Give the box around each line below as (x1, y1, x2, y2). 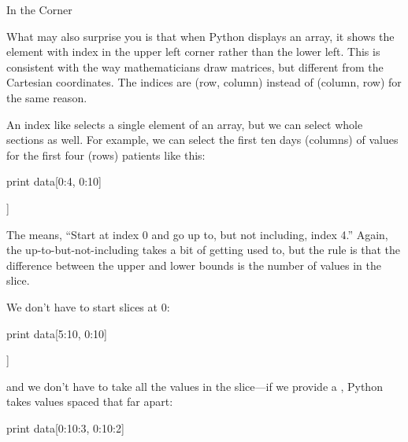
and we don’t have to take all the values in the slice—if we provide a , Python (6, 378, 383, 394)
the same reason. (6, 89, 87, 105)
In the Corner (6, 2, 72, 17)
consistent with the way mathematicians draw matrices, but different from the (6, 58, 384, 75)
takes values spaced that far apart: (6, 393, 173, 410)
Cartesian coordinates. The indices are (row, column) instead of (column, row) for (6, 74, 402, 90)
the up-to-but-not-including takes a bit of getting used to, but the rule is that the (6, 241, 401, 258)
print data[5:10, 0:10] (6, 325, 108, 341)
